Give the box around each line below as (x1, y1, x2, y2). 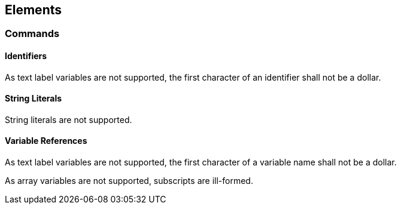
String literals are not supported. (5, 114, 132, 125)
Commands (5, 27, 60, 40)
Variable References (5, 136, 87, 146)
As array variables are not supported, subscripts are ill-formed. (5, 176, 253, 186)
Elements (5, 2, 62, 17)
